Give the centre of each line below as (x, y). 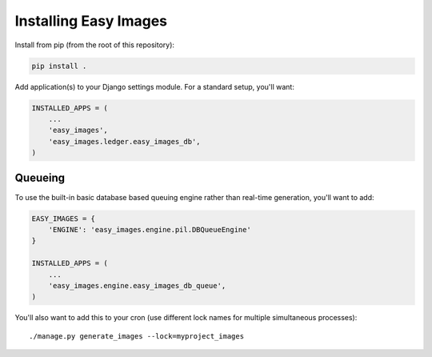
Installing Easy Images (91, 21)
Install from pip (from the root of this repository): (95, 45)
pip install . (59, 66)
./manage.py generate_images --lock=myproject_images (136, 336)
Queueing (40, 178)
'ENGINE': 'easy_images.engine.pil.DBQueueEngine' (150, 229)
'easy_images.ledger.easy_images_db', (124, 141)
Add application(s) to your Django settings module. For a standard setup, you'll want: (155, 86)
